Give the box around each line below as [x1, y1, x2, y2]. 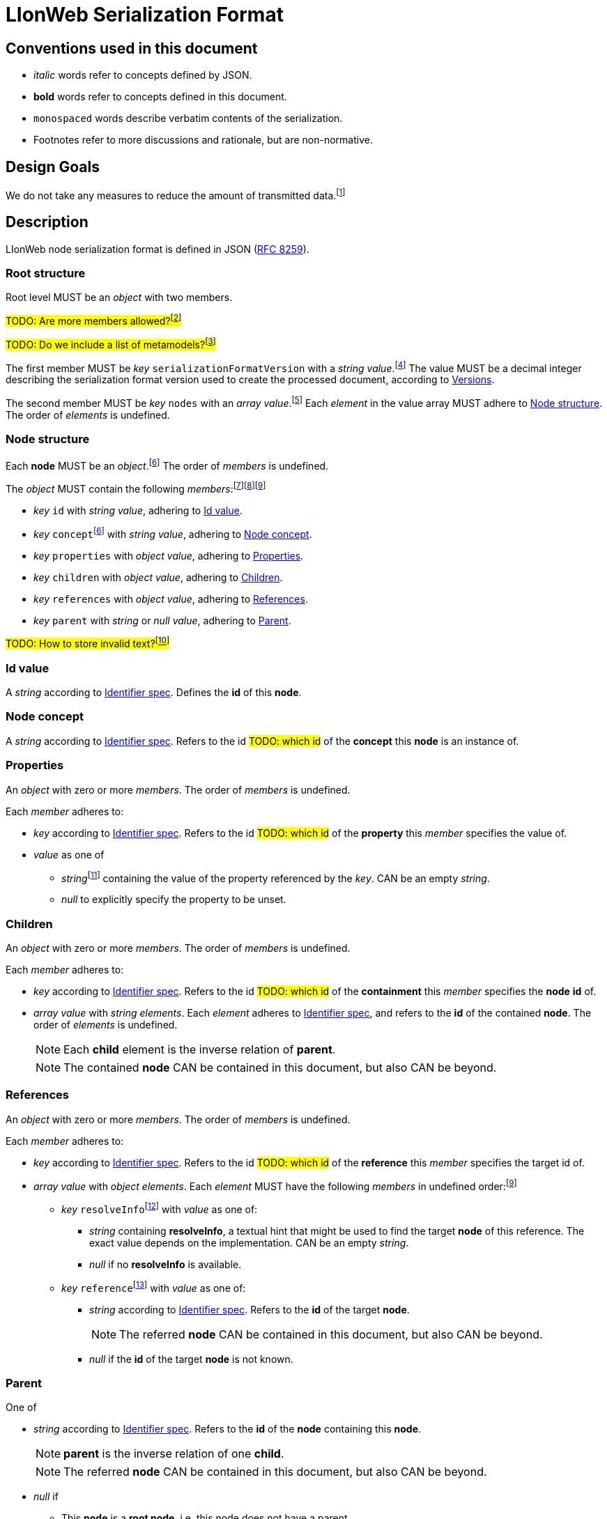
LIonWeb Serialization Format [6, 3, 284, 26]
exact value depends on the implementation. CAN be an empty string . [89, 1236, 409, 1249]
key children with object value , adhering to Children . [33, 571, 283, 583]
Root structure [6, 265, 86, 280]
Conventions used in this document [6, 39, 258, 57]
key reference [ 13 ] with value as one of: [61, 1279, 246, 1294]
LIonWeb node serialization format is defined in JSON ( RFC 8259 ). [6, 242, 309, 255]
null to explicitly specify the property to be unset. [61, 893, 286, 906]
